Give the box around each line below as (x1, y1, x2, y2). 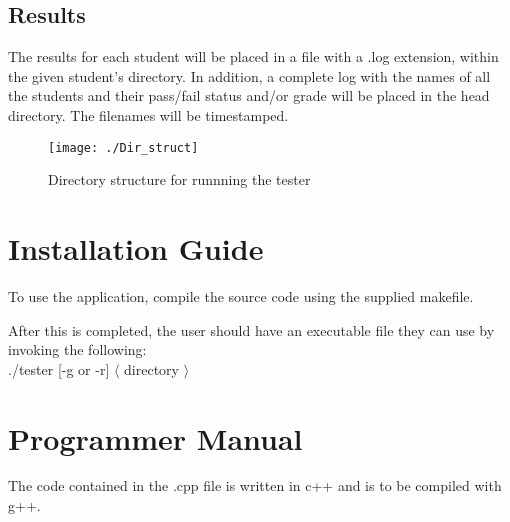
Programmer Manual (8, 417, 303, 458)
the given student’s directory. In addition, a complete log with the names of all (8, 65, 491, 86)
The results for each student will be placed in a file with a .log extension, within (8, 46, 499, 67)
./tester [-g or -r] (8, 358, 110, 379)
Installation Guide (8, 228, 264, 269)
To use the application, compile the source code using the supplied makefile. (8, 285, 474, 306)
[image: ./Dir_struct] (48, 140, 199, 155)
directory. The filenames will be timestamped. (8, 104, 289, 125)
